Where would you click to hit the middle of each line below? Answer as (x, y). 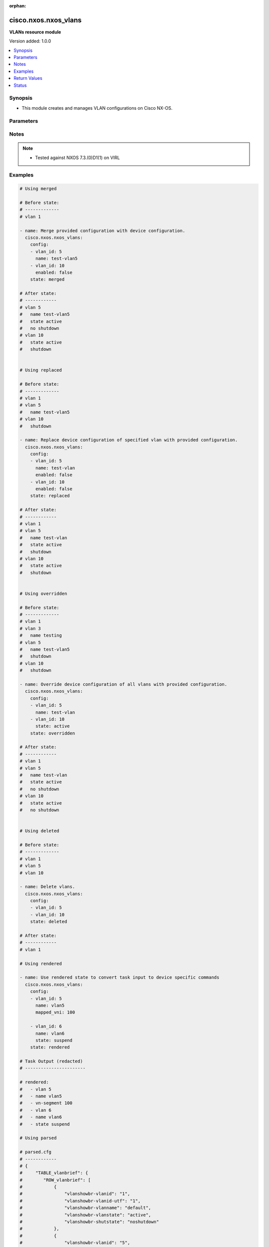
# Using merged (38, 189)
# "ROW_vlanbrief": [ (55, 1180)
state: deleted (49, 922)
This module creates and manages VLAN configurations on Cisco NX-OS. (97, 108)
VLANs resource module (35, 32)
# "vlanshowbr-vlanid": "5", (75, 1243)
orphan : (18, 6)
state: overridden (53, 733)
